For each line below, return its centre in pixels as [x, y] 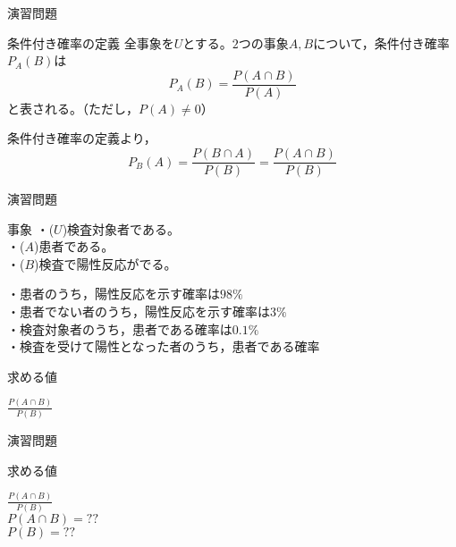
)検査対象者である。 [121, 228]
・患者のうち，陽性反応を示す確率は [114, 294]
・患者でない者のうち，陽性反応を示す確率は [139, 311]
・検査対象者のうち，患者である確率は [120, 328]
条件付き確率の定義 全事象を [91, 42]
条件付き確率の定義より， [82, 138]
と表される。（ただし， [73, 108]
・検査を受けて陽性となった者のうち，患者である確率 [164, 346]
